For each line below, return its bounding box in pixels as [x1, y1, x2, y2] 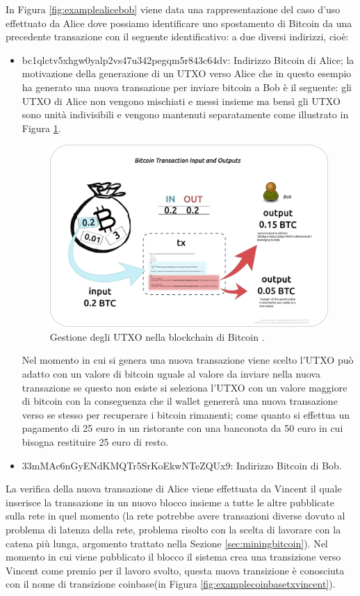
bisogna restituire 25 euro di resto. [22, 434, 169, 449]
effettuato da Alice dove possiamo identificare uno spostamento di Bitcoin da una [6, 15, 352, 30]
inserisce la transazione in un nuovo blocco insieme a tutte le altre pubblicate [6, 494, 334, 509]
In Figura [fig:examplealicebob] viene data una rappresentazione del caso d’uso [6, 2, 341, 16]
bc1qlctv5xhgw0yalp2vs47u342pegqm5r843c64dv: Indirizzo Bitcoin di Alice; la [22, 52, 354, 67]
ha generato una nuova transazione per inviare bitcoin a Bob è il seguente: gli [22, 79, 352, 94]
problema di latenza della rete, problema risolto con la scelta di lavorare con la [6, 522, 341, 536]
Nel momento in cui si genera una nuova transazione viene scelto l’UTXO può [22, 353, 354, 367]
